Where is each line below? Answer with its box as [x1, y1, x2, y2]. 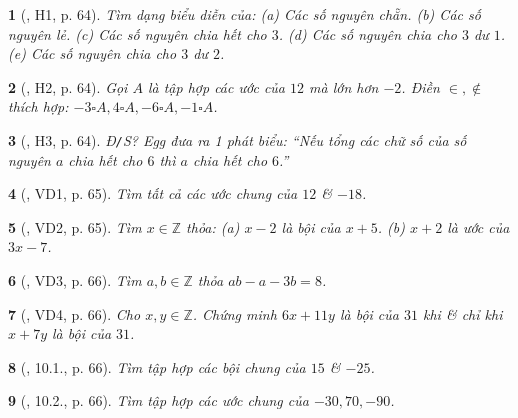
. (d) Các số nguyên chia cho [278, 23, 457, 44]
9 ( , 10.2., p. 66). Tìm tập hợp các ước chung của [8, 390, 309, 411]
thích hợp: [8, 96, 69, 117]
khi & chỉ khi [422, 303, 503, 324]
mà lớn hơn [309, 76, 379, 97]
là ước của [447, 216, 510, 237]
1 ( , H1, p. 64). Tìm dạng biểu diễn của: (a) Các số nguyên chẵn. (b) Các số [8, 4, 481, 24]
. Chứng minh [192, 303, 277, 324]
